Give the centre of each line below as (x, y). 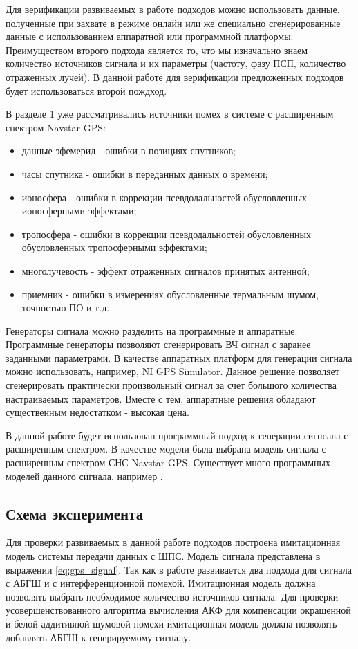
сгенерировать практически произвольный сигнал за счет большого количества (171, 385)
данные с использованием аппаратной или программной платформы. (150, 36)
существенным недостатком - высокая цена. (97, 412)
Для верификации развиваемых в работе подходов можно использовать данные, (173, 9)
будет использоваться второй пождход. (86, 90)
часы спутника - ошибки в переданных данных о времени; (145, 173)
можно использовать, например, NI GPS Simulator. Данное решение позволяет (172, 371)
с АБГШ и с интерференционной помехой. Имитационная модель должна (161, 583)
